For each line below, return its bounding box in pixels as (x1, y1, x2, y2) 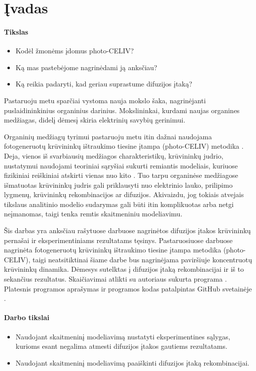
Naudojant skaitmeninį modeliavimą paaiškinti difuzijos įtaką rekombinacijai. (15, 357, 250, 368)
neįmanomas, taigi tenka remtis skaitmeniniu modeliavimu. (4, 208, 183, 219)
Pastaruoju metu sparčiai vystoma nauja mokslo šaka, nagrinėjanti (4, 95, 206, 105)
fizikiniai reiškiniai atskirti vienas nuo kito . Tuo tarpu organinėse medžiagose (4, 170, 238, 180)
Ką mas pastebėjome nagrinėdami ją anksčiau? (15, 62, 157, 72)
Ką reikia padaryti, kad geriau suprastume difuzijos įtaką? (15, 79, 192, 89)
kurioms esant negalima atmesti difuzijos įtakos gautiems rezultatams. (15, 341, 227, 351)
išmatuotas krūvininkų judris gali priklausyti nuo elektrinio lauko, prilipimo (4, 179, 233, 190)
